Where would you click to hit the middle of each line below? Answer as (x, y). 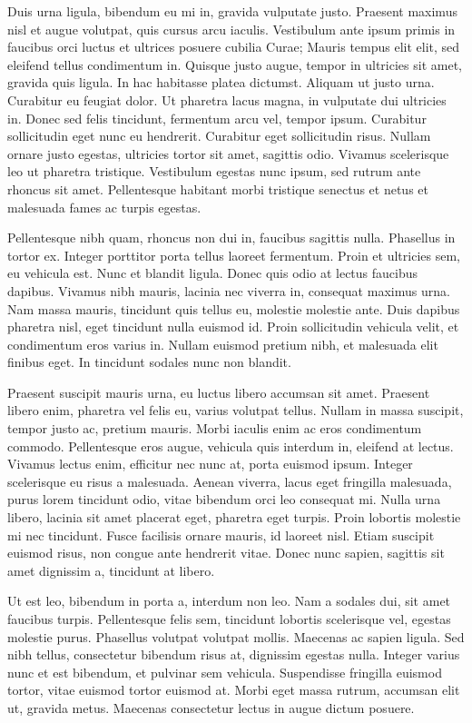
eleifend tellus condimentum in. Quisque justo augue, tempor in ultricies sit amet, (235, 64)
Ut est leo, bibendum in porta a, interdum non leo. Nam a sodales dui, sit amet (229, 601)
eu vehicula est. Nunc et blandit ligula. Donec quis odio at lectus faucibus (213, 273)
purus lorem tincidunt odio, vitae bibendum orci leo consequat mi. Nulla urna (224, 499)
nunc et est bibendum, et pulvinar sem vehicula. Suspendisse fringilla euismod (225, 672)
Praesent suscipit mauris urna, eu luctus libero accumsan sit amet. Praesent (219, 392)
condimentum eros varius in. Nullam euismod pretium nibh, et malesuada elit (223, 344)
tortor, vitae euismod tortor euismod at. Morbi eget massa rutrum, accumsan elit (234, 690)
